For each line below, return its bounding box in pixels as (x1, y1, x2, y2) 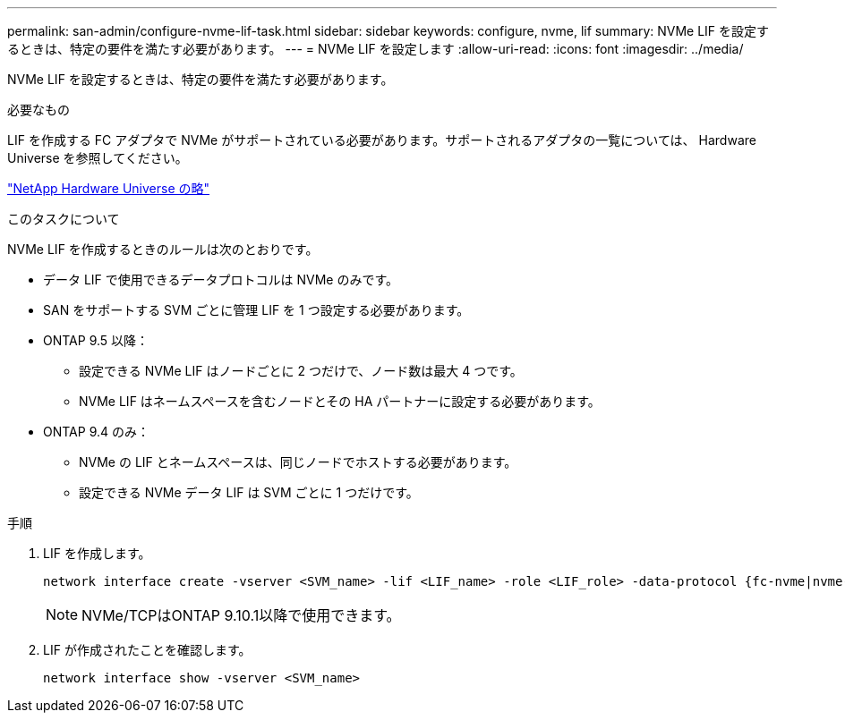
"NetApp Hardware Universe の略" (7, 181, 210, 196)
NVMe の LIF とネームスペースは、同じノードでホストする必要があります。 (79, 454, 517, 470)
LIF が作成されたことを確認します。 (43, 642, 252, 657)
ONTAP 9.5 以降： (43, 333, 149, 348)
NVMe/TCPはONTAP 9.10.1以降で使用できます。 (81, 606, 401, 624)
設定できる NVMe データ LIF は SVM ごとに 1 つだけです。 (79, 485, 419, 500)
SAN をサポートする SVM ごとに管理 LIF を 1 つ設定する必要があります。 (43, 302, 470, 318)
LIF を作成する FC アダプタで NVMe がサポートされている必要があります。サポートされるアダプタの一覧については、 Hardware (7, 132, 756, 148)
